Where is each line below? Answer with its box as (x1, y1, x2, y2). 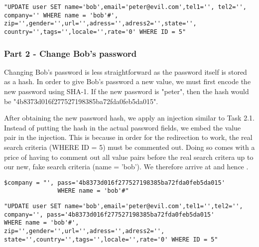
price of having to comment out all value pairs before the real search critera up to (4, 151, 254, 162)
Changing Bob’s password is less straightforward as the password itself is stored (4, 66, 247, 77)
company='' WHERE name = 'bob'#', (4, 11, 119, 19)
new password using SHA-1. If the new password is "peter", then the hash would (4, 86, 249, 97)
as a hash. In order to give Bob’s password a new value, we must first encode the (4, 76, 251, 87)
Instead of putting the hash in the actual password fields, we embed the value (4, 122, 241, 132)
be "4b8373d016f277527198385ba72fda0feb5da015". (4, 96, 158, 106)
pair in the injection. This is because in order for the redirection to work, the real (4, 132, 253, 142)
